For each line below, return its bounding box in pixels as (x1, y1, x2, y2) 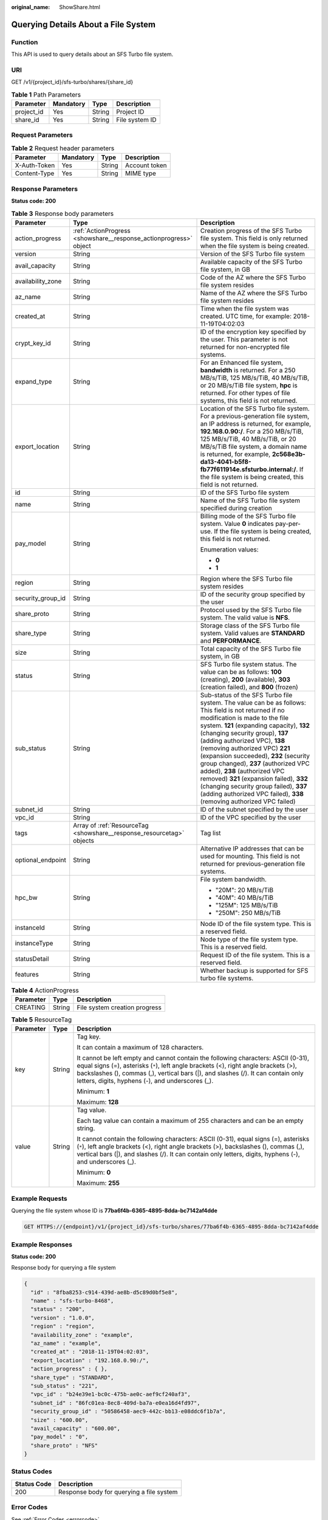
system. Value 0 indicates (200, 519, 274, 528)
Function (11, 38, 38, 46)
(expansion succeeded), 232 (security (200, 751, 310, 760)
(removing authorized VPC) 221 (200, 744, 290, 752)
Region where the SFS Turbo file (200, 575, 293, 583)
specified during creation (200, 503, 273, 512)
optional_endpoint (15, 855, 66, 864)
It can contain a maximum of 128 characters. (77, 1043, 204, 1052)
